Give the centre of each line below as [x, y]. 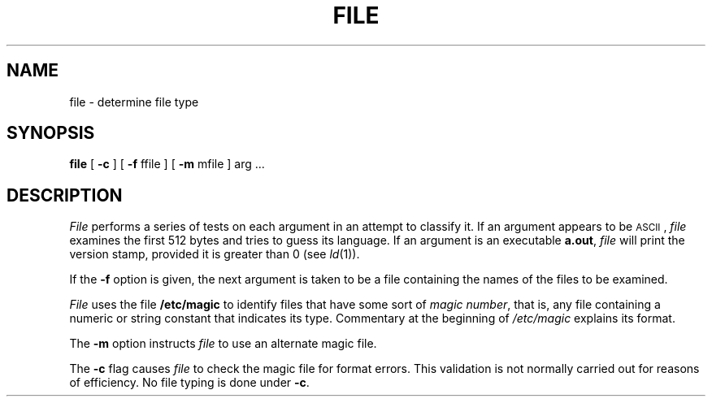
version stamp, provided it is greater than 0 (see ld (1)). [215, 254]
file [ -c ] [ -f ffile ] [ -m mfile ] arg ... [167, 164]
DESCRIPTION [65, 195]
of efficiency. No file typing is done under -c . [189, 383]
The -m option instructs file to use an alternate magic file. [223, 344]
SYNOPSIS [51, 133]
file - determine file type [134, 102]
